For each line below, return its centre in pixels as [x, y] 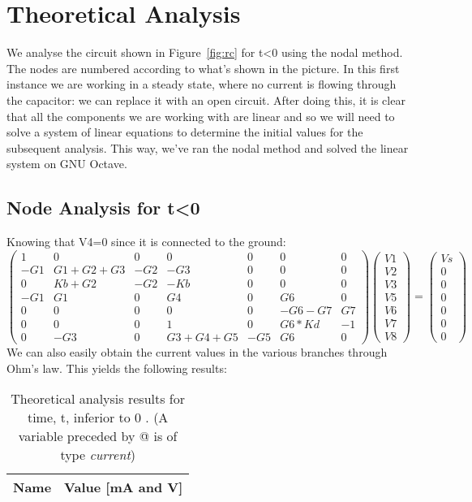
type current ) [98, 455]
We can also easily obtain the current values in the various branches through [197, 351]
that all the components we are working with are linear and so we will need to [201, 116]
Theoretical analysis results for [98, 399]
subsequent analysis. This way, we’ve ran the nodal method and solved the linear [208, 147]
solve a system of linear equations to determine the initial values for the [185, 132]
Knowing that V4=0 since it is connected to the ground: [146, 242]
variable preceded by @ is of [98, 436]
